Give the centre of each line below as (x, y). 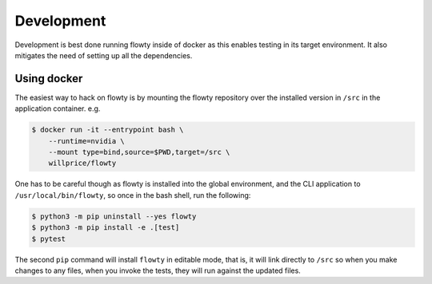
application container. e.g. (58, 108)
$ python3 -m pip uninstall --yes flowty (114, 216)
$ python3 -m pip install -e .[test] (106, 228)
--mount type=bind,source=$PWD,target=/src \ (139, 152)
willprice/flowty (82, 163)
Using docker (49, 79)
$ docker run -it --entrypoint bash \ (108, 130)
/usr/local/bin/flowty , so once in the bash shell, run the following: (133, 195)
